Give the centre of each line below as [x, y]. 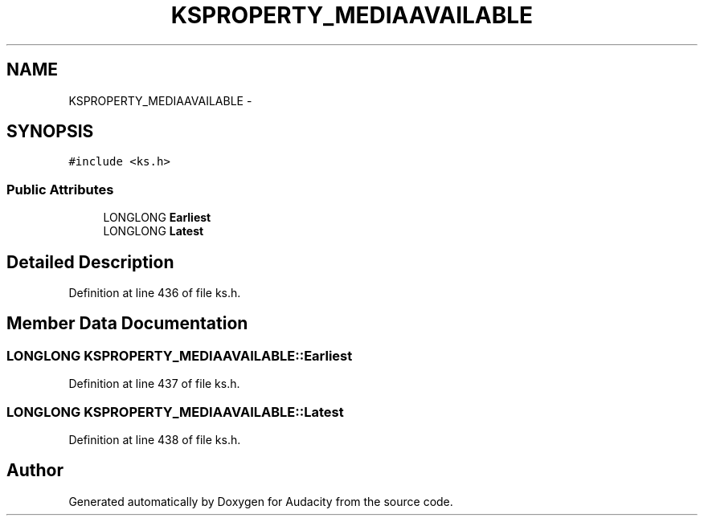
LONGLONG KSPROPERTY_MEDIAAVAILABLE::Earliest [180, 355]
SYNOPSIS [50, 132]
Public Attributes [60, 189]
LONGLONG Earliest [157, 218]
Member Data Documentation [127, 324]
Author [35, 471]
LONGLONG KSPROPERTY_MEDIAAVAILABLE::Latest [175, 412]
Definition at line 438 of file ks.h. [155, 440]
